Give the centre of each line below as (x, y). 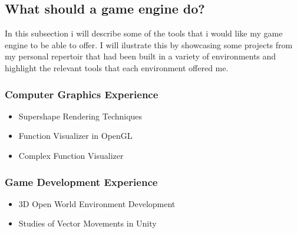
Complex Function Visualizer (71, 155)
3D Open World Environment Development (97, 203)
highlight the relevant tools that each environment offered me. (117, 67)
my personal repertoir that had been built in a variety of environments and (141, 56)
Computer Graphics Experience (82, 94)
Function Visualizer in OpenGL (75, 136)
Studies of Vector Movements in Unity (88, 223)
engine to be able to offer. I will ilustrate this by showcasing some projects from (149, 44)
